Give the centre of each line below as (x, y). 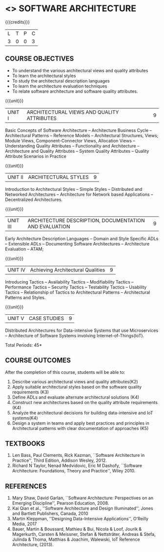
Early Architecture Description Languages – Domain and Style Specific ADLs (82, 238)
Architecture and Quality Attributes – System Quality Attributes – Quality (77, 151)
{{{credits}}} (18, 22)
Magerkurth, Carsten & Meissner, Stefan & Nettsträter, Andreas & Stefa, (84, 534)
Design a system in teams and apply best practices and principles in (81, 423)
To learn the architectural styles (44, 76)
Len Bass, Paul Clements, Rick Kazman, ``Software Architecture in (78, 455)
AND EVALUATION (49, 226)
